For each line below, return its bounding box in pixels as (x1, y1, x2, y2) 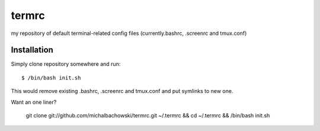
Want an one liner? (11, 98, 57, 106)
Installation (11, 45, 53, 55)
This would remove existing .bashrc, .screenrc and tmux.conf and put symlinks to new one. (11, 88, 233, 95)
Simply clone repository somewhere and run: (11, 60, 121, 68)
